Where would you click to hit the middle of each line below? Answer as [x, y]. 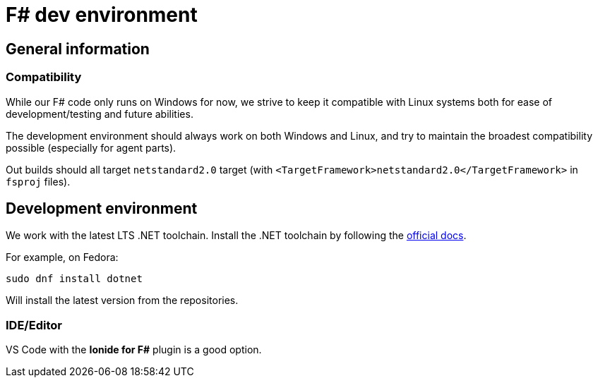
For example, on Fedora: [62, 257]
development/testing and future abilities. [100, 114]
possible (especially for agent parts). [91, 147]
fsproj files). [38, 181]
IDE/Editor [34, 325]
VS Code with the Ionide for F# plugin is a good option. [134, 350]
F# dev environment [102, 15]
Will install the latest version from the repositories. [122, 300]
